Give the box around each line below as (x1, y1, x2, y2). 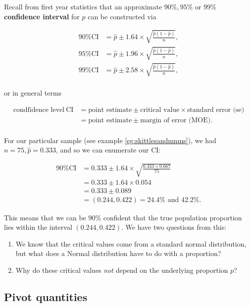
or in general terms (4, 87, 62, 98)
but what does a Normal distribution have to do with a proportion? (15, 248, 221, 258)
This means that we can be (4, 212, 86, 222)
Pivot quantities (4, 289, 88, 304)
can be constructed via (88, 11, 156, 21)
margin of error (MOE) (140, 116, 211, 124)
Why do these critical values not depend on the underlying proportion (15, 264, 228, 275)
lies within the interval (4, 222, 72, 232)
